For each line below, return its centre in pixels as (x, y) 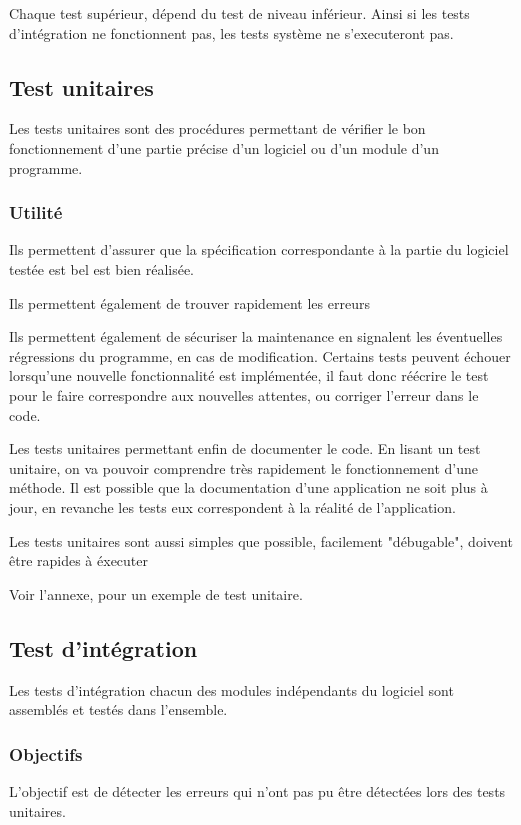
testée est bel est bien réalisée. (102, 268)
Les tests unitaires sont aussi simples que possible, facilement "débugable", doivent (261, 540)
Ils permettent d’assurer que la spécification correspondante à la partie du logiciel (259, 249)
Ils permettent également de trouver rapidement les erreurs (189, 302)
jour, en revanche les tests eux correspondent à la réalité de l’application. (232, 506)
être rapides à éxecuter (79, 560)
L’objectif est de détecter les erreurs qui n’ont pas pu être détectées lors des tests (257, 790)
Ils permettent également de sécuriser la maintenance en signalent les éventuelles (256, 336)
